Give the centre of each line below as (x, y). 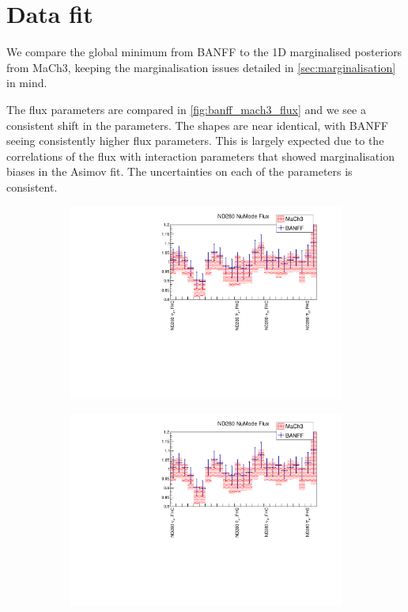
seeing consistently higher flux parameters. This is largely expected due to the (195, 141)
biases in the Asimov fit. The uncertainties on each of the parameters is (179, 171)
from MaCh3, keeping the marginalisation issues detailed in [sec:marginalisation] (201, 67)
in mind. (27, 83)
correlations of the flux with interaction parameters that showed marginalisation (200, 156)
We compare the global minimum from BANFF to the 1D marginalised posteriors (204, 52)
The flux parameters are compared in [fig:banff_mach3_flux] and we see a (186, 109)
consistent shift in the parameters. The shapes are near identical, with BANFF (198, 125)
